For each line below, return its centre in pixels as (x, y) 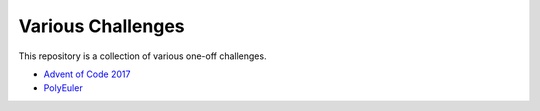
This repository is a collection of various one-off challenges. (142, 56)
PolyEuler (63, 88)
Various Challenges (101, 26)
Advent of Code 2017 (87, 74)
